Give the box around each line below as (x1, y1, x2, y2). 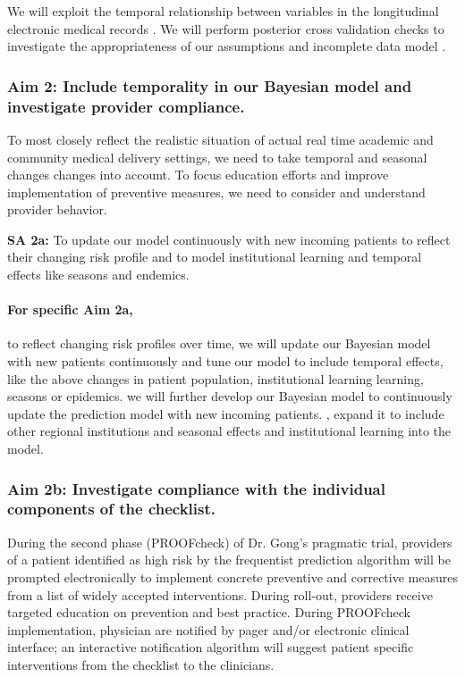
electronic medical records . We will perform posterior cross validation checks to (7, 19, 444, 38)
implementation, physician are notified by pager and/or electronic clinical (7, 620, 410, 639)
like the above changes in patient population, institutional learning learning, (7, 369, 424, 388)
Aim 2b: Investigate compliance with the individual (7, 477, 385, 499)
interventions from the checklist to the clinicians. (7, 655, 275, 673)
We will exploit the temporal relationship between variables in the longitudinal (7, 2, 439, 20)
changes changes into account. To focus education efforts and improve (7, 165, 389, 184)
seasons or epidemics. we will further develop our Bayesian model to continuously (7, 387, 452, 405)
